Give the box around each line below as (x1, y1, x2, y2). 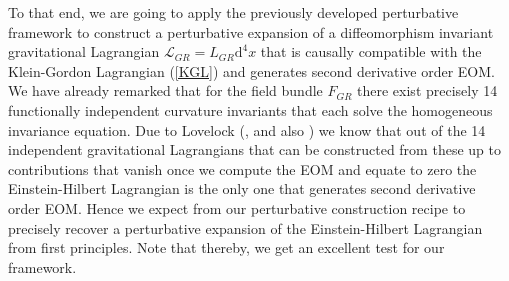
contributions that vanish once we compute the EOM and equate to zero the (8, 158, 477, 179)
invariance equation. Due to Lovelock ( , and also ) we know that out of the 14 (8, 119, 486, 140)
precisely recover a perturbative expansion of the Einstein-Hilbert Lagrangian (8, 217, 483, 238)
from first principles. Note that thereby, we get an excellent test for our (8, 237, 445, 258)
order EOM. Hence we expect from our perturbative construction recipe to (8, 197, 466, 218)
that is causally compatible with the (260, 41, 482, 62)
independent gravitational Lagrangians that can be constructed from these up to (8, 139, 501, 160)
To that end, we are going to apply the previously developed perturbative (8, 2, 459, 22)
